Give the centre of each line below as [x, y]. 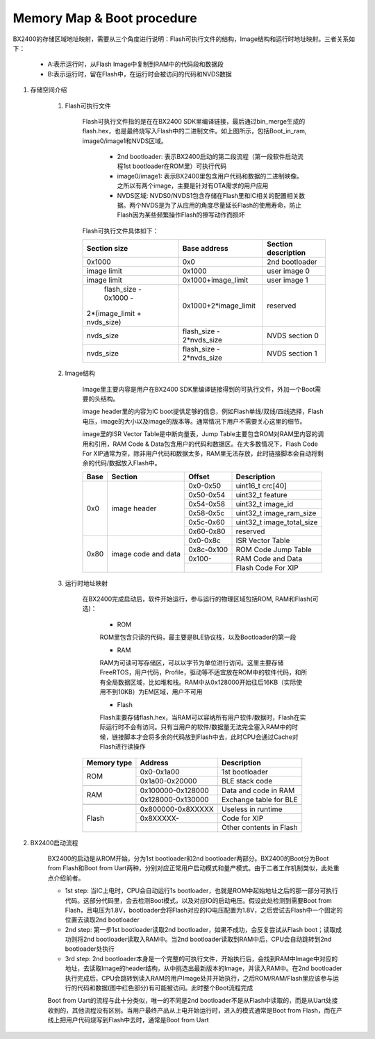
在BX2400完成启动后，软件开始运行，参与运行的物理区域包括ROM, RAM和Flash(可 [200, 599]
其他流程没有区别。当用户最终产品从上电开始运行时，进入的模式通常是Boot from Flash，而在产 [207, 1010]
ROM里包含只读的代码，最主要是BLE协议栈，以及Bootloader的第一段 [198, 637]
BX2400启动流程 [54, 842]
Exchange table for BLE [259, 799]
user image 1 [287, 280]
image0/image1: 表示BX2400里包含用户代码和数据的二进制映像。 [210, 176]
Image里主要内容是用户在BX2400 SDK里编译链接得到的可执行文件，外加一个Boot [199, 389]
